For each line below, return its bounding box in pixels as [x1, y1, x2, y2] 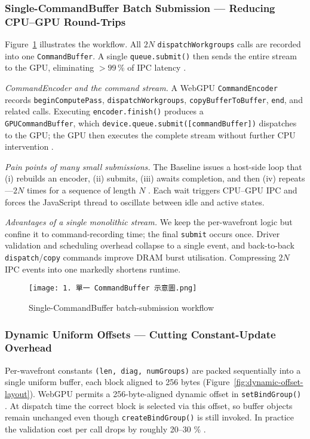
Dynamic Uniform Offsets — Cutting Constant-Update [5, 326, 276, 341]
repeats [278, 172, 305, 184]
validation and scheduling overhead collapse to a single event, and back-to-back [5, 239, 294, 252]
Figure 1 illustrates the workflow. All [5, 38, 141, 50]
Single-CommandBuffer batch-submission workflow [29, 301, 214, 313]
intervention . [5, 140, 54, 153]
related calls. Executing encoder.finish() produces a [5, 105, 204, 117]
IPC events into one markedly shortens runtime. [5, 262, 181, 275]
